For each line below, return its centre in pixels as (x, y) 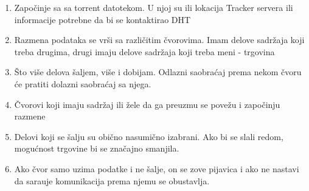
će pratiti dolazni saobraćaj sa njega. (83, 83)
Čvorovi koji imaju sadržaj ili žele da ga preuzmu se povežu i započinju (147, 104)
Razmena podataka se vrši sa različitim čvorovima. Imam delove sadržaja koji (159, 40)
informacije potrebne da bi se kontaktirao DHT (102, 19)
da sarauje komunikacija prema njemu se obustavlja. (112, 180)
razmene (30, 116)
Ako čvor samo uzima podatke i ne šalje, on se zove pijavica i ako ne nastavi (157, 168)
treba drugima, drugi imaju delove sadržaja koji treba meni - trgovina (144, 51)
